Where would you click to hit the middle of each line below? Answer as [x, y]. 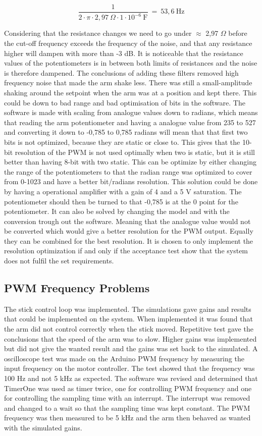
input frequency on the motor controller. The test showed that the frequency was [129, 368]
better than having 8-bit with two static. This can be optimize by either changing [130, 162]
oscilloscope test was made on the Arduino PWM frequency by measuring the [124, 358]
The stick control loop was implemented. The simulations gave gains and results [128, 309]
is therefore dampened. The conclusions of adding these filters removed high [121, 72]
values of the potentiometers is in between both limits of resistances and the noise [131, 63]
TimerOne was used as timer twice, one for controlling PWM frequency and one [128, 388]
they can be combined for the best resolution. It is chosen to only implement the [129, 240]
